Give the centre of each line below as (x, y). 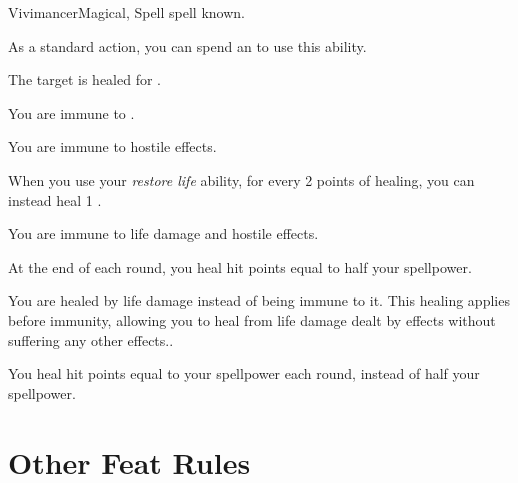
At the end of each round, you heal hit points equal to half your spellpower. (240, 266)
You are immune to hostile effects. (112, 146)
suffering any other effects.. (91, 339)
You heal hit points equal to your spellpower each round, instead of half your (244, 373)
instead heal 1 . (55, 199)
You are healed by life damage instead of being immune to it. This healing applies (259, 300)
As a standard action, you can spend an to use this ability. (187, 45)
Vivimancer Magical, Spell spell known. (126, 12)
